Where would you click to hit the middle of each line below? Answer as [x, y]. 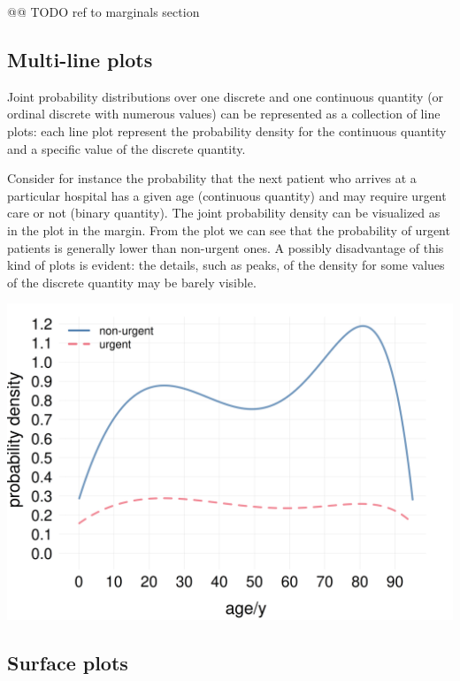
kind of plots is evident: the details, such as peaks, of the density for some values [226, 265]
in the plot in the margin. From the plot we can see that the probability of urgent [229, 230]
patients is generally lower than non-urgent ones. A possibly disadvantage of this [226, 247]
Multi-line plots [80, 59]
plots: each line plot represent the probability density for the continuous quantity [227, 130]
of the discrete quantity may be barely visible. [132, 282]
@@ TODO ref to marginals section [103, 11]
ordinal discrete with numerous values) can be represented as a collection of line [224, 114]
